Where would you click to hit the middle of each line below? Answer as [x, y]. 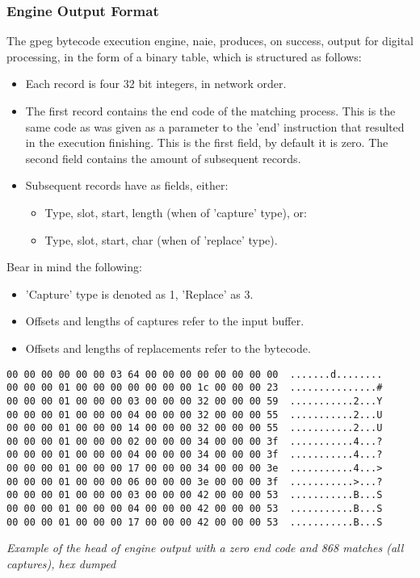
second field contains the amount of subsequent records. [163, 158]
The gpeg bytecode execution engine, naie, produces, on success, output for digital [210, 41]
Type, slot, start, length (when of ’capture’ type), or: [176, 212]
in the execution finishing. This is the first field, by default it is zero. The [207, 142]
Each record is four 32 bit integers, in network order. [156, 84]
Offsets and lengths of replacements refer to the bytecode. [168, 348]
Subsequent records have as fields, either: [127, 185]
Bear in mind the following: [74, 267]
